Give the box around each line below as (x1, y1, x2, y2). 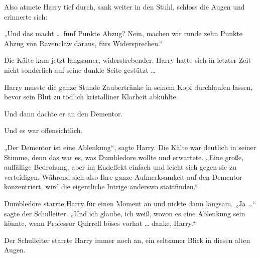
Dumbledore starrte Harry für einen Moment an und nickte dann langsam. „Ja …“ (4, 198, 256, 208)
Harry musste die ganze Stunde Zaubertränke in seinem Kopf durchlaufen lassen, (4, 81, 253, 92)
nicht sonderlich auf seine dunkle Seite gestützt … (4, 64, 156, 75)
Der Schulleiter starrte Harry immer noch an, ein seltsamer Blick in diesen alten (4, 234, 250, 245)
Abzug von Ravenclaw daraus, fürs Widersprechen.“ (4, 38, 163, 48)
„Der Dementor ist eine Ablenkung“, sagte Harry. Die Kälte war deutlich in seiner (4, 142, 256, 152)
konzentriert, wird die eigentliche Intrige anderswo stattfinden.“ (4, 181, 198, 192)
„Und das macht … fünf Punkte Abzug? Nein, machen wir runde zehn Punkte (4, 28, 243, 39)
